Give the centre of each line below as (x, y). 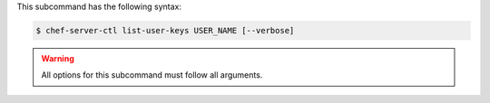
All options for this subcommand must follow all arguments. (152, 75)
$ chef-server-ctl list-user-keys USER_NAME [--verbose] (165, 30)
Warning (58, 58)
